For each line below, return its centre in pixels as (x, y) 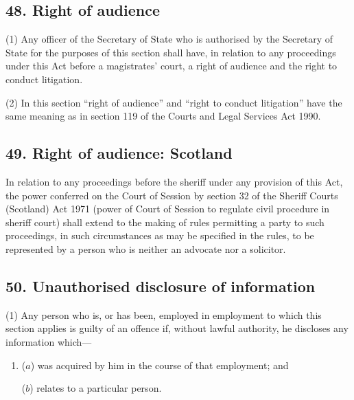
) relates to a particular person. (96, 388)
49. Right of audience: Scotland (119, 153)
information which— (49, 341)
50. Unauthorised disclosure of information (161, 286)
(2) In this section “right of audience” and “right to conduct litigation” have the (174, 102)
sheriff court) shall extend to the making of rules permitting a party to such (165, 222)
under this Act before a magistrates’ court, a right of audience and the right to (172, 66)
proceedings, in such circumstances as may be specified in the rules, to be (160, 235)
